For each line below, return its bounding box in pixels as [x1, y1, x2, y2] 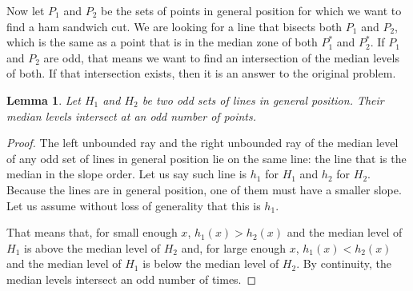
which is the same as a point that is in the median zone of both [6, 34, 318, 50]
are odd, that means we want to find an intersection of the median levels [43, 49, 399, 66]
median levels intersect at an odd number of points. [6, 107, 257, 124]
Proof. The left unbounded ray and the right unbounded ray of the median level [6, 134, 399, 151]
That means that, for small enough [6, 224, 178, 241]
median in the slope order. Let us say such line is [6, 165, 247, 182]
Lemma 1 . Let [6, 91, 81, 108]
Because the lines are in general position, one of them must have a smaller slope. [6, 181, 402, 197]
